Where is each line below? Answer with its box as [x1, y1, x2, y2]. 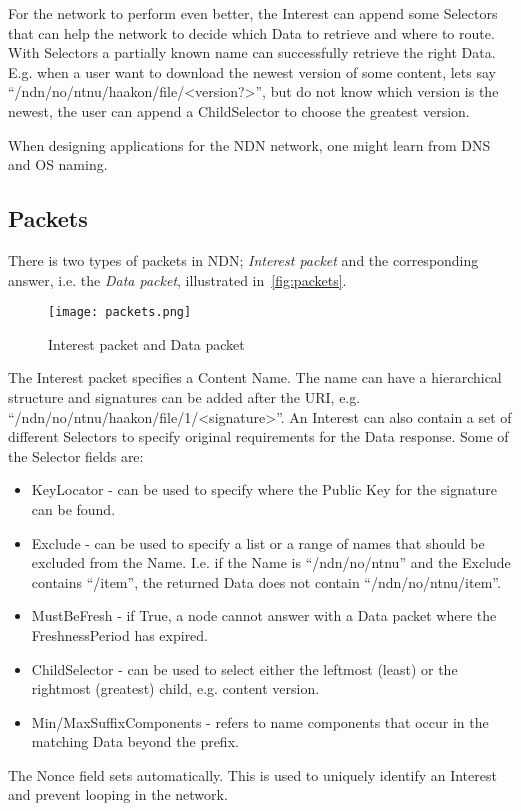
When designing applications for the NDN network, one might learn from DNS [8, 134, 491, 155]
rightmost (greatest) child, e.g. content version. [31, 678, 320, 699]
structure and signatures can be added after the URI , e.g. [8, 386, 361, 407]
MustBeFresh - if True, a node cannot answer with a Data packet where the [31, 605, 497, 626]
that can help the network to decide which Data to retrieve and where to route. [8, 22, 495, 43]
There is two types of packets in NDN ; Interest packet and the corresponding [8, 249, 479, 270]
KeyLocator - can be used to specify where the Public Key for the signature [31, 479, 497, 500]
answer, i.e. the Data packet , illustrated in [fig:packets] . [8, 269, 347, 290]
